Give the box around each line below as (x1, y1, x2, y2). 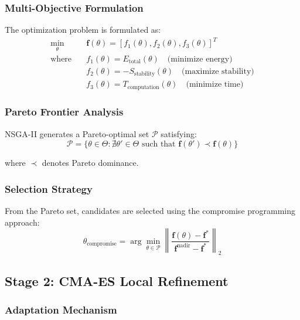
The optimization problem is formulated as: (5, 23, 161, 36)
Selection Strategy (5, 181, 93, 196)
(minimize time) (186, 80, 244, 89)
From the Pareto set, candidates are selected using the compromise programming (5, 205, 296, 217)
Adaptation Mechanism (5, 302, 117, 316)
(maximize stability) (182, 67, 254, 76)
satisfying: (161, 127, 197, 139)
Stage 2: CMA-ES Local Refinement (5, 271, 229, 290)
